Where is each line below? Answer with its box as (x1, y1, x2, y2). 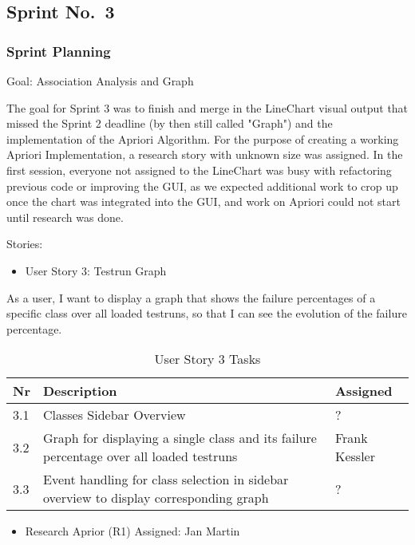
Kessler (334, 447, 375, 466)
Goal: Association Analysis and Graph (6, 73, 194, 89)
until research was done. (6, 208, 124, 225)
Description (42, 381, 117, 401)
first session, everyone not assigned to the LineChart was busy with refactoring (6, 161, 392, 178)
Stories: (6, 235, 43, 252)
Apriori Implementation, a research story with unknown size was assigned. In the (6, 146, 403, 163)
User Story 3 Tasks (154, 350, 261, 369)
